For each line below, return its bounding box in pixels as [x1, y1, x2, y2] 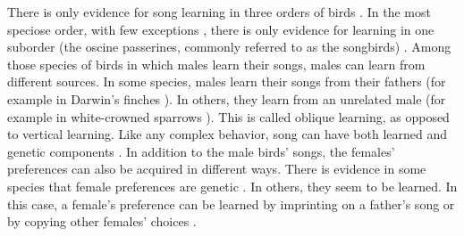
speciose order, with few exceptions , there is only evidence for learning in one [7, 20, 434, 38]
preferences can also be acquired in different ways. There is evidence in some [7, 159, 426, 178]
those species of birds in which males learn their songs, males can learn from [7, 54, 426, 73]
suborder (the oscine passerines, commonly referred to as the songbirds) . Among [7, 37, 451, 56]
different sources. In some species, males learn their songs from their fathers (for [7, 72, 446, 91]
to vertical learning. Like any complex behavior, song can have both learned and [7, 125, 447, 143]
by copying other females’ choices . [7, 212, 197, 231]
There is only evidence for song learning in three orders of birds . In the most [7, 3, 431, 20]
